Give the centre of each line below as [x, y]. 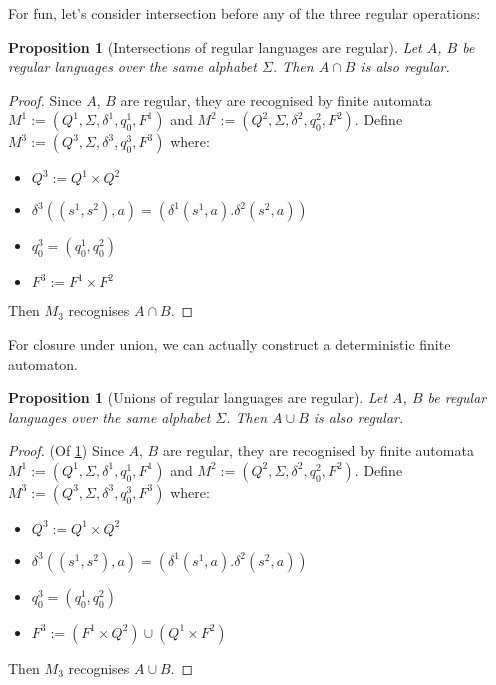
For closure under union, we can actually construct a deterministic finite [229, 343]
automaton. [43, 363]
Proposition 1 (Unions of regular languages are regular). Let [198, 397]
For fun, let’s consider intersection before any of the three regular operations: [244, 13]
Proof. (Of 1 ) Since [66, 450]
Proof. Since [45, 99]
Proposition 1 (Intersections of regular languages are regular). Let [215, 46]
